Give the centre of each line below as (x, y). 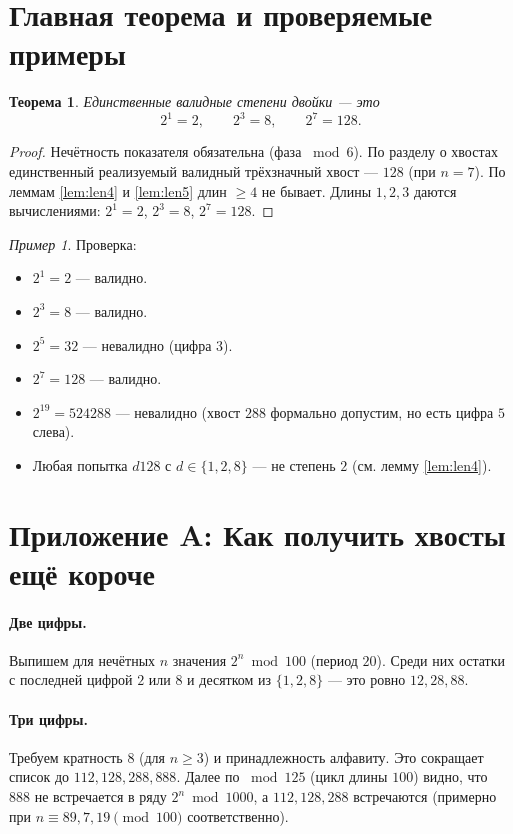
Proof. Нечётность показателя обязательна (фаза (155, 151)
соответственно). (238, 815)
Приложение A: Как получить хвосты (257, 533)
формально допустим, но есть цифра (382, 411)
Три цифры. (49, 718)
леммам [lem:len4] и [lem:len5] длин (118, 190)
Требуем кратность (66, 756)
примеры (67, 53)
